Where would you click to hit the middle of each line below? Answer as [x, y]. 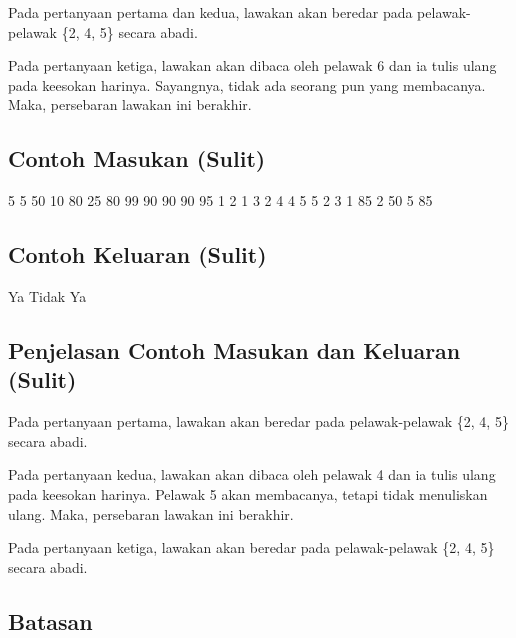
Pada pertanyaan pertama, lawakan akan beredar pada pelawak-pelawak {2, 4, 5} [258, 421]
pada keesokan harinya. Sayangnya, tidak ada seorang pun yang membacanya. [247, 84]
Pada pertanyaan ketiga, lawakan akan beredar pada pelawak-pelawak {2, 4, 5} [251, 547]
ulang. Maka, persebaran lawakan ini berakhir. [151, 513]
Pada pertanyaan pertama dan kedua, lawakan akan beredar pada [210, 12]
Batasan [50, 620]
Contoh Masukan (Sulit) [137, 158]
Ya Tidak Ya [47, 295]
